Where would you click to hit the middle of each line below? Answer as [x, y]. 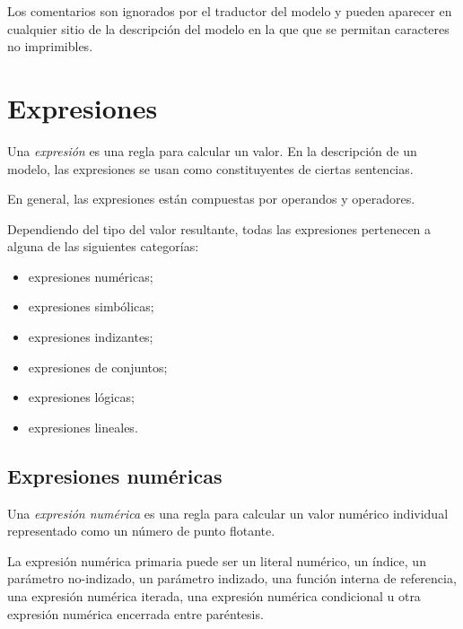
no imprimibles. [50, 46]
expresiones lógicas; [81, 397]
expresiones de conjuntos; [98, 367]
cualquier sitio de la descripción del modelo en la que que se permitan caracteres [228, 28]
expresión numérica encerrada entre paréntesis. [135, 613]
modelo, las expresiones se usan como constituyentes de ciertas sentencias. [210, 168]
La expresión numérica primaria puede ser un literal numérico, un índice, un [217, 560]
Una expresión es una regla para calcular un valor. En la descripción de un [212, 150]
